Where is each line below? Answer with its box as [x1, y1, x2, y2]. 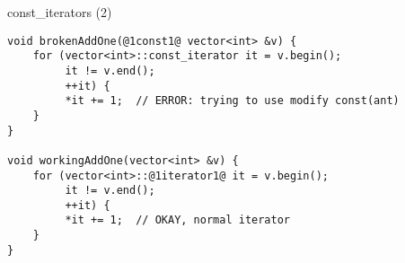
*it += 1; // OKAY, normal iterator [65, 214, 290, 227]
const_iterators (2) [7, 3, 112, 21]
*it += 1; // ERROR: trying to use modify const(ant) [65, 94, 400, 108]
